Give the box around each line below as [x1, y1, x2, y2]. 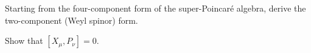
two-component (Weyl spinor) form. [5, 13, 138, 26]
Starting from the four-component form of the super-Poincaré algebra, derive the [5, 2, 306, 14]
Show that [5, 34, 43, 47]
